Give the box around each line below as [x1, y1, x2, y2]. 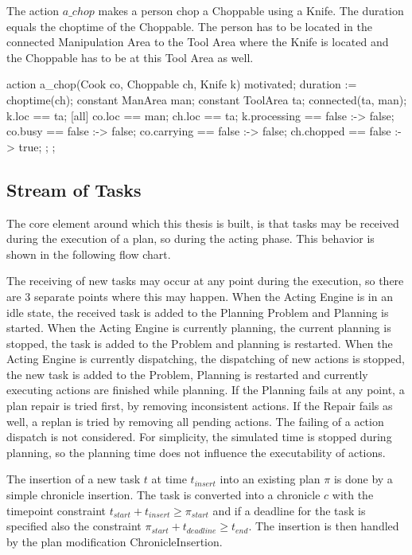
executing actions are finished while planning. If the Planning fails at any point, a [6, 381, 405, 398]
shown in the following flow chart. [6, 245, 171, 262]
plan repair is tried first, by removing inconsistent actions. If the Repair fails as [6, 397, 393, 414]
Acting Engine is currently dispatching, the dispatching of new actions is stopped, [6, 350, 405, 367]
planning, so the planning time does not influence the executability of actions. [6, 444, 386, 460]
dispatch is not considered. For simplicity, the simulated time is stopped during [6, 428, 392, 445]
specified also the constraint [6, 518, 142, 534]
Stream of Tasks [6, 177, 142, 201]
